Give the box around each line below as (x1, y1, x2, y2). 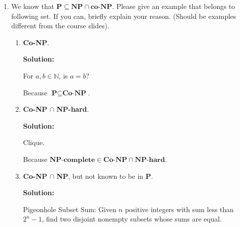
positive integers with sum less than (125, 204, 234, 214)
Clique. (23, 137, 45, 148)
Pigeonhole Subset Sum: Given (23, 204, 117, 214)
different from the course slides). (11, 20, 110, 31)
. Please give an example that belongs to (112, 1, 235, 11)
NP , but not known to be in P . (56, 170, 153, 181)
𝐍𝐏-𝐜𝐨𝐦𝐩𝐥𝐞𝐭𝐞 (50, 156, 95, 163)
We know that (11, 1, 55, 11)
